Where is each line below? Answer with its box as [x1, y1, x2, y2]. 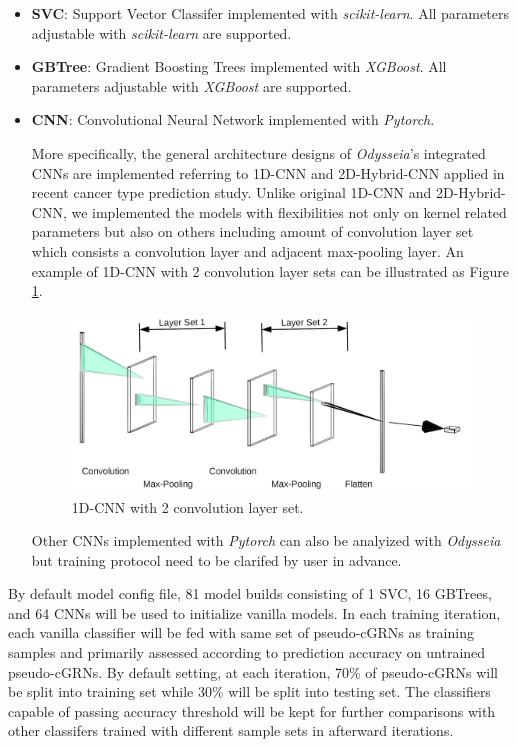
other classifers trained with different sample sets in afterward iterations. [8, 720, 454, 741]
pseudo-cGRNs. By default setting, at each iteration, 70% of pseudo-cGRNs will [8, 661, 499, 682]
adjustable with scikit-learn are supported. [31, 22, 292, 43]
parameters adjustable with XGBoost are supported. [31, 75, 352, 96]
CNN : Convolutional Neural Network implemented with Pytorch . [31, 109, 435, 130]
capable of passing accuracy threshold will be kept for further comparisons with [8, 700, 496, 721]
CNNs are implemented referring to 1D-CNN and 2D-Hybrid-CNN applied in [31, 162, 505, 183]
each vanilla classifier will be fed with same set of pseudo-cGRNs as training [8, 622, 474, 643]
